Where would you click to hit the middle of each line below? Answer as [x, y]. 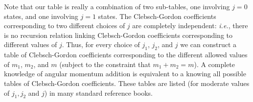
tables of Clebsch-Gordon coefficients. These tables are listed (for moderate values [127, 83]
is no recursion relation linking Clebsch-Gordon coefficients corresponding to [118, 35]
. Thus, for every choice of [101, 44]
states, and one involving [41, 16]
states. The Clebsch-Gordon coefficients [157, 16]
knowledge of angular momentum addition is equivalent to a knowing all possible [125, 74]
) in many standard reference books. [98, 93]
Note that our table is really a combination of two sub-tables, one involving [117, 6]
